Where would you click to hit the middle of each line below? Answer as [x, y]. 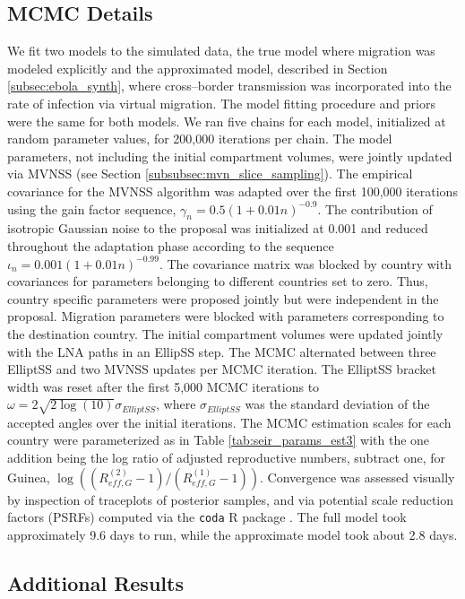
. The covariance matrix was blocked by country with [305, 263]
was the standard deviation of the [337, 404]
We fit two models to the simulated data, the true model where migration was [221, 51]
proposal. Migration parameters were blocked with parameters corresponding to [226, 316]
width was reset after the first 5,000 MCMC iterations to [164, 386]
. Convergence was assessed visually [357, 477]
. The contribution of [375, 208]
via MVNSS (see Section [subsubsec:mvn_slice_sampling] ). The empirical [210, 174]
